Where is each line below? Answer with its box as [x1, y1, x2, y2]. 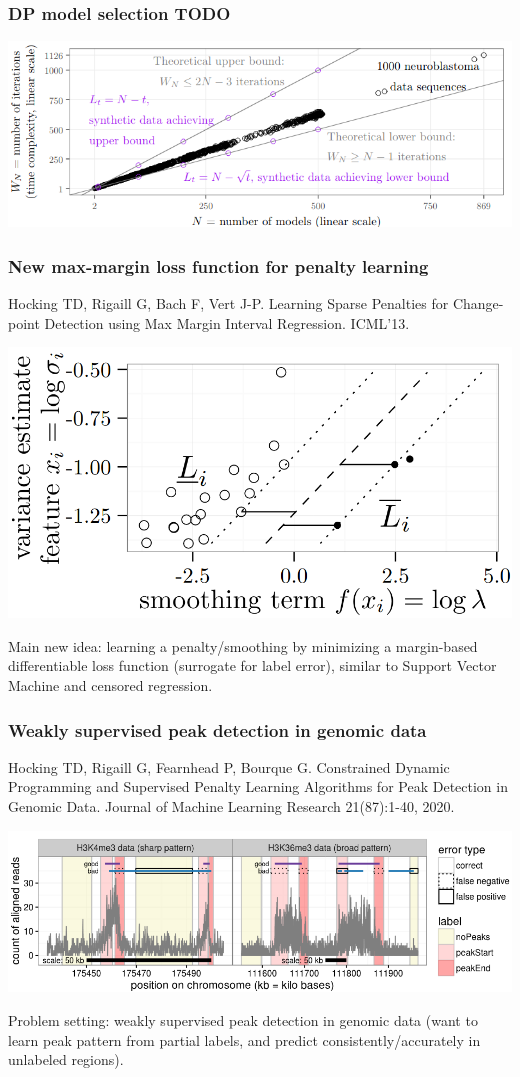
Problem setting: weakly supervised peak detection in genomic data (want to [8, 1009, 478, 1030]
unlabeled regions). [8, 1049, 124, 1070]
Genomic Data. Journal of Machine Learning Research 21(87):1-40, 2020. [8, 796, 455, 816]
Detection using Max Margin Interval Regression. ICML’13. [44, 312, 410, 333]
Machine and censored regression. [8, 675, 213, 695]
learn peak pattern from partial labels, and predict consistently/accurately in [8, 1029, 481, 1050]
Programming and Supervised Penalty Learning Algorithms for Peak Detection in [8, 776, 508, 797]
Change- [452, 292, 504, 313]
